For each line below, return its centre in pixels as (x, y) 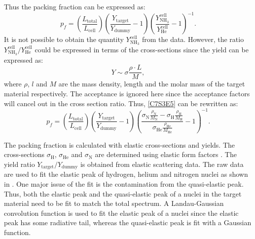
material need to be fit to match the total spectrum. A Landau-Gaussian (114, 203)
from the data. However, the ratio (193, 39)
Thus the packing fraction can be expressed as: (75, 6)
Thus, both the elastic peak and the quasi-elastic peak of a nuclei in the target (123, 193)
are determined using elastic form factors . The (166, 154)
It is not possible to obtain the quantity (64, 39)
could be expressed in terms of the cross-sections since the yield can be (142, 49)
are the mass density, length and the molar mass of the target (152, 84)
